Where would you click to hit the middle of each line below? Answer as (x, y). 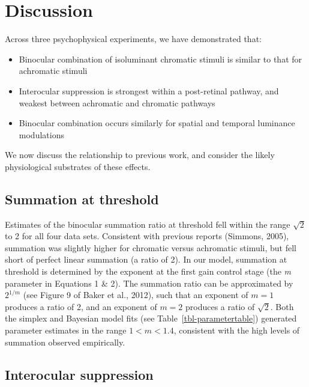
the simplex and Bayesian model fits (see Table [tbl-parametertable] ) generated (151, 318)
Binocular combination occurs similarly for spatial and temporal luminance (157, 123)
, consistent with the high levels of (237, 330)
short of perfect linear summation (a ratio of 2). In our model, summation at (146, 259)
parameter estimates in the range (66, 330)
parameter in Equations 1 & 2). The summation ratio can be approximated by (149, 283)
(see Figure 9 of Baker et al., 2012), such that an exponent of (136, 295)
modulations (41, 134)
